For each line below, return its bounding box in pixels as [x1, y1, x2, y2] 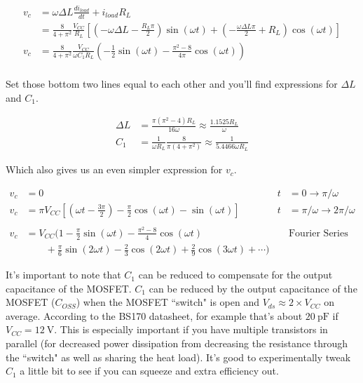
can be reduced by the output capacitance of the [149, 281, 357, 295]
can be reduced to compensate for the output [138, 267, 333, 282]
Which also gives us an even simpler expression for [6, 162, 223, 177]
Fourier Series [288, 228, 348, 238]
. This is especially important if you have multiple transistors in [54, 322, 328, 337]
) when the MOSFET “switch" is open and [76, 295, 259, 309]
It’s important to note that [6, 267, 121, 282]
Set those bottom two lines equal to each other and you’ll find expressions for [6, 76, 338, 90]
